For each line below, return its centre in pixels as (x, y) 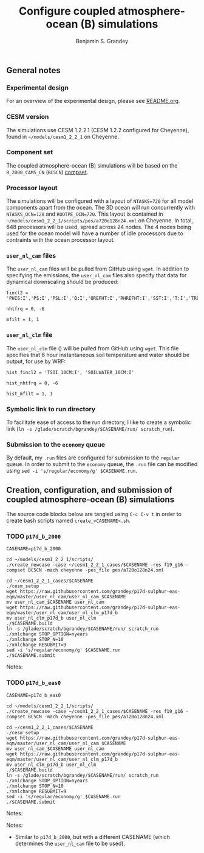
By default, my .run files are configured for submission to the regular (93, 458)
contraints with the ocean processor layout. (61, 240)
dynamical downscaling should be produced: (63, 282)
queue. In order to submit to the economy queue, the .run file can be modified (102, 464)
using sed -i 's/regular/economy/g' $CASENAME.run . (72, 471)
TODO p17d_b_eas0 (34, 682)
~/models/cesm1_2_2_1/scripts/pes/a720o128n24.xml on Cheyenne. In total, (100, 221)
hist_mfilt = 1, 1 (29, 394)
